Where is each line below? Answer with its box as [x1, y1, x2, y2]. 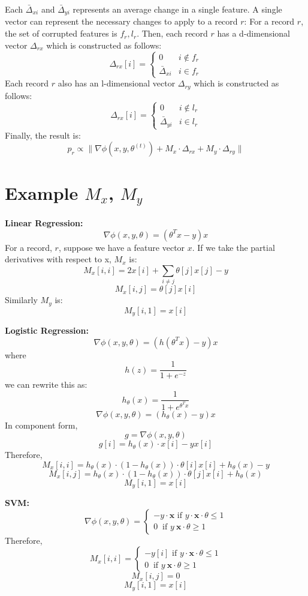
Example [5, 180, 78, 205]
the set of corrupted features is [5, 27, 117, 40]
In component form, [5, 418, 78, 431]
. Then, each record [137, 27, 208, 40]
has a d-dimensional [217, 27, 290, 40]
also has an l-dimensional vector [58, 77, 176, 89]
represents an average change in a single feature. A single [73, 3, 282, 15]
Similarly [5, 293, 38, 306]
